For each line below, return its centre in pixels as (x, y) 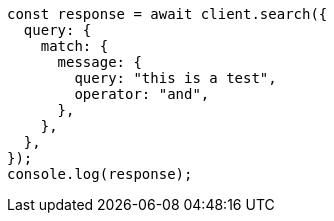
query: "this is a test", (175, 78)
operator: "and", (142, 94)
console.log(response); (100, 174)
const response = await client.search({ (167, 14)
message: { (99, 62)
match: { (74, 46)
